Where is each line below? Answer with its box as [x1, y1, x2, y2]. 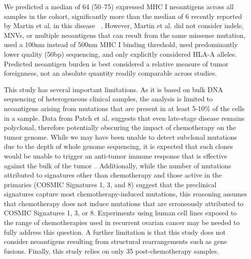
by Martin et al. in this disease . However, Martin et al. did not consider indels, [4, 20, 244, 31]
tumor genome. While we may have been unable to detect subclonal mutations [4, 131, 237, 142]
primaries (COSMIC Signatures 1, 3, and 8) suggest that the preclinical [4, 179, 217, 189]
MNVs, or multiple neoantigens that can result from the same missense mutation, [4, 30, 246, 40]
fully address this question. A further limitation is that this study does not [4, 227, 226, 237]
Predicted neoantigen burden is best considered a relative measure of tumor [4, 58, 229, 68]
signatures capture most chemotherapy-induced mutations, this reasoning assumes [4, 189, 247, 199]
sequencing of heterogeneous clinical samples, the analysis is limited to [4, 94, 213, 104]
